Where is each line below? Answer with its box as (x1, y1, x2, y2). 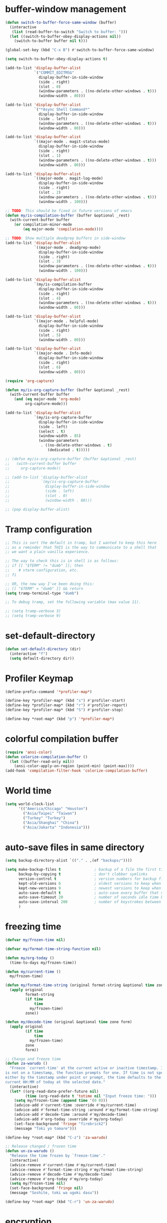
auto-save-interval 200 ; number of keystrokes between (18, 899, 162, 905)
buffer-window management (5, 3, 127, 15)
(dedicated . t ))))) (47, 447, 90, 452)
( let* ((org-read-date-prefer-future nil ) (9, 1089, 99, 1094)
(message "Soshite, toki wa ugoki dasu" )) (9, 1191, 99, 1196)
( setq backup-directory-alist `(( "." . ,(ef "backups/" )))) (5, 858, 133, 863)
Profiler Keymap (5, 672, 74, 684)
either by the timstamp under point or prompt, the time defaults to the (5, 1075, 162, 1080)
